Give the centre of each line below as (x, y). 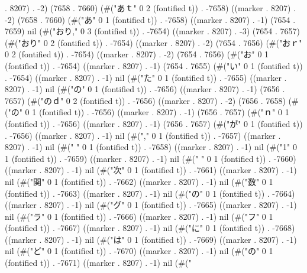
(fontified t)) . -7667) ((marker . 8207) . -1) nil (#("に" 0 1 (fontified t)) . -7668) (150, 228)
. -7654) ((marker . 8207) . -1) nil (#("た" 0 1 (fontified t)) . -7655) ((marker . (146, 77)
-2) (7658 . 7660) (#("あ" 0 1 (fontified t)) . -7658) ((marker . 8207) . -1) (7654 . (150, 19)
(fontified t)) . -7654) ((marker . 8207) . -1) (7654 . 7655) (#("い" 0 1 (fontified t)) (154, 65)
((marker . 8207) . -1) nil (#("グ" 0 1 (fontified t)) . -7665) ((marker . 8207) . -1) (151, 205)
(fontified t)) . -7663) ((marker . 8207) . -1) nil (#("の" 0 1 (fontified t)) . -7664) (150, 193)
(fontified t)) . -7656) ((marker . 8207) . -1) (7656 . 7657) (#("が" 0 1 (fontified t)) (154, 123)
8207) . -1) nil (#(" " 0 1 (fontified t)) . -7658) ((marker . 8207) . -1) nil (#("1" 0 (151, 147)
